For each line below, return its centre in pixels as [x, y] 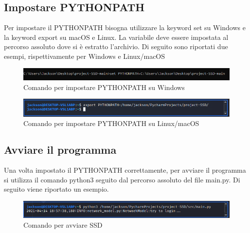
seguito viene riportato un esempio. [56, 189]
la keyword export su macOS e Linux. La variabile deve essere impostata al [116, 37]
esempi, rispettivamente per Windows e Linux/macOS [85, 56]
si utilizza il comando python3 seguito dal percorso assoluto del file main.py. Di [122, 179]
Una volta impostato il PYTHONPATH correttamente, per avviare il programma [125, 170]
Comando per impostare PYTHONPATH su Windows [104, 87]
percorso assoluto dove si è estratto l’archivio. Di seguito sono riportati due [116, 46]
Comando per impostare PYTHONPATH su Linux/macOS [111, 123]
